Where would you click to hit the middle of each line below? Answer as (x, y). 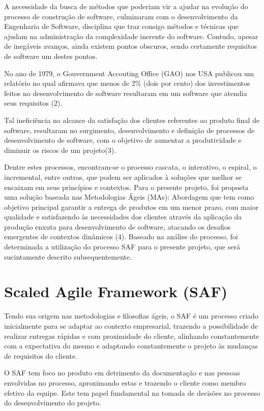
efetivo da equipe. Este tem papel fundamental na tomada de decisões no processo (132, 392)
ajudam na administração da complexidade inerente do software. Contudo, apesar (131, 36)
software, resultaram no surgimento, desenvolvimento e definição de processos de (129, 130)
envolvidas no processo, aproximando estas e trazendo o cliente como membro (125, 382)
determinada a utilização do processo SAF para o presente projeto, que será (122, 247)
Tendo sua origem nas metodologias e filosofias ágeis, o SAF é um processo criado (131, 316)
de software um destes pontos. (51, 56)
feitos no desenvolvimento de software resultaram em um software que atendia (126, 93)
